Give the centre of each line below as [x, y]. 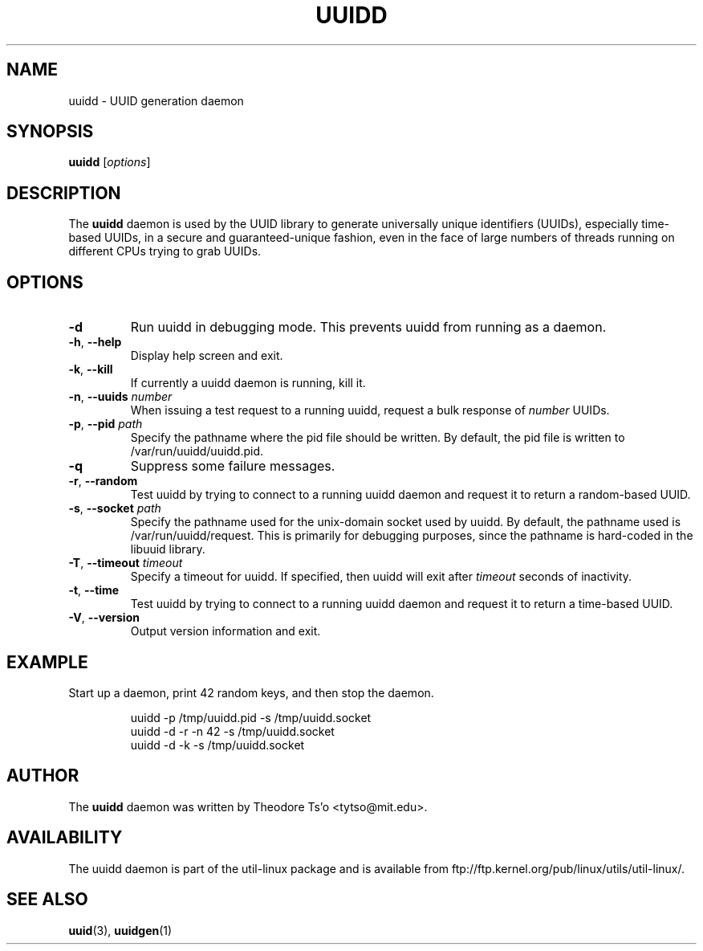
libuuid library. [168, 549]
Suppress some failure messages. [233, 466]
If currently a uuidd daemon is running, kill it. [248, 383]
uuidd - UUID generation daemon [156, 100]
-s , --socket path [115, 508]
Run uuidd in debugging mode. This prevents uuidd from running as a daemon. [368, 327]
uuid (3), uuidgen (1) [120, 930]
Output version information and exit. [226, 631]
